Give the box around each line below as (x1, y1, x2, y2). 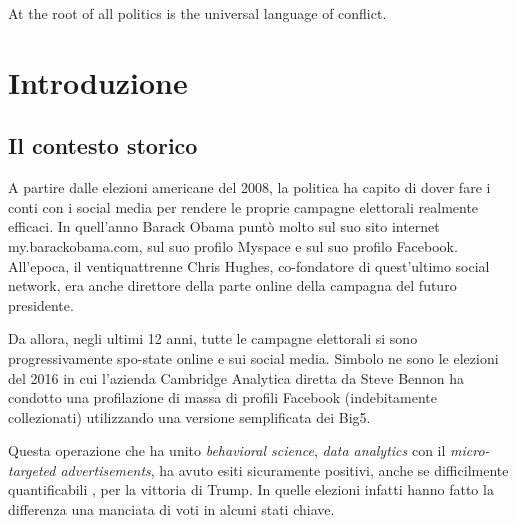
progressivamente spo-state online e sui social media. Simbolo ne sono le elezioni (8, 347, 499, 368)
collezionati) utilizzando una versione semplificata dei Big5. (8, 406, 371, 427)
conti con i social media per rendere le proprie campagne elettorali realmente (8, 196, 479, 217)
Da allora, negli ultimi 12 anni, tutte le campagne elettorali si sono (8, 328, 418, 349)
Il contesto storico (8, 130, 198, 161)
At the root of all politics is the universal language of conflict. (8, 3, 387, 23)
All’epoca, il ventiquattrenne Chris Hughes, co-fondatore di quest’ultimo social (8, 255, 490, 276)
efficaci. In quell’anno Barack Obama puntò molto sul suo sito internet (8, 216, 440, 237)
